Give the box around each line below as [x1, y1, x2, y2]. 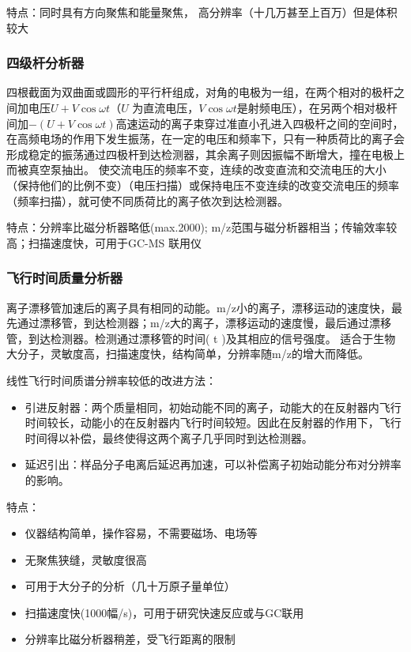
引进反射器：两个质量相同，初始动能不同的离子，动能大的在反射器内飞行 [25, 398, 402, 415]
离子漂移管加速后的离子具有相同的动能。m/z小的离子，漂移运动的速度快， [6, 299, 391, 315]
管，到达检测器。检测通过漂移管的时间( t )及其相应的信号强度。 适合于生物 [6, 330, 396, 346]
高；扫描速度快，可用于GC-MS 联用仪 [6, 234, 202, 251]
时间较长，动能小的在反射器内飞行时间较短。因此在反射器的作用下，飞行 [25, 414, 402, 431]
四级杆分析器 [6, 53, 85, 73]
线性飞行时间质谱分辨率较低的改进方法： [6, 371, 217, 388]
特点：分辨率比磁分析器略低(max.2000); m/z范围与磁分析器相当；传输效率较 [6, 219, 398, 236]
